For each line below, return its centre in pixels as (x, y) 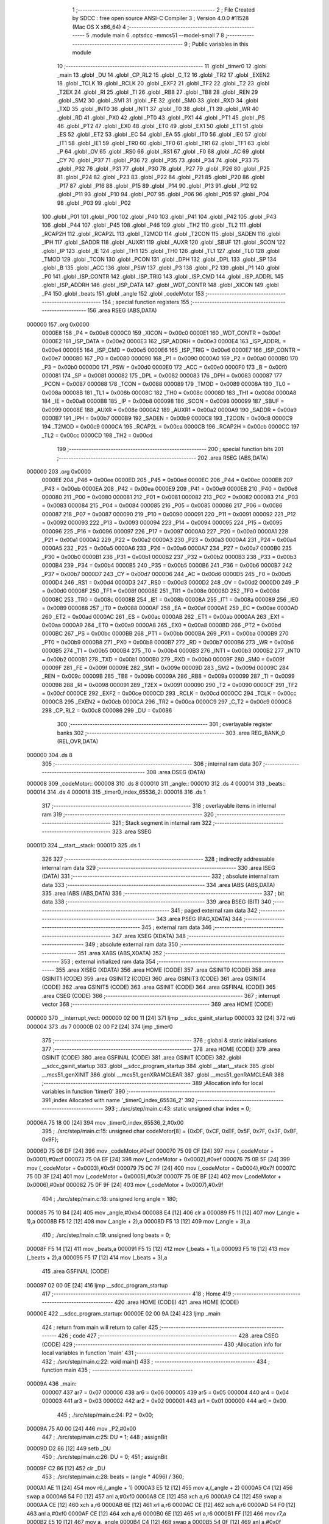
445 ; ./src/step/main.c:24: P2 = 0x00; (105, 1415)
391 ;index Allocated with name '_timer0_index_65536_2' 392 (118, 1100)
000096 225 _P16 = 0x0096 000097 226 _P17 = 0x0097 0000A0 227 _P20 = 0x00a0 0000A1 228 (165, 531)
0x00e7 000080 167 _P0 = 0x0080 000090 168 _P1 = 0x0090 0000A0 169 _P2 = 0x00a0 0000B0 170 (170, 358)
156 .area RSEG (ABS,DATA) (122, 310)
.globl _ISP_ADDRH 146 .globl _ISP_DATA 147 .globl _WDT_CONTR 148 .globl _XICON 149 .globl (160, 285)
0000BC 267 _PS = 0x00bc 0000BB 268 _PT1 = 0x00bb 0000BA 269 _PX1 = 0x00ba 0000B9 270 (165, 633)
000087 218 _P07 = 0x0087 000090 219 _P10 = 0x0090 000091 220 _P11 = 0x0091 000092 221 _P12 (169, 514)
